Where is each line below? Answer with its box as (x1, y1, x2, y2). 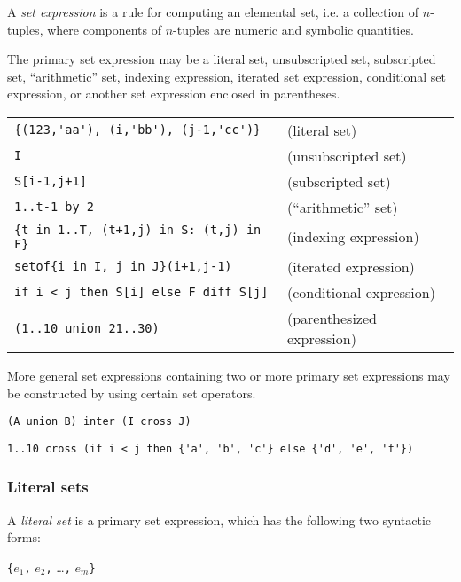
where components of (47, 20, 162, 38)
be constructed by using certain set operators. (7, 383, 256, 402)
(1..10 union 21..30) (14, 320, 160, 335)
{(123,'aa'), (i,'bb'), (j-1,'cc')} (14, 122, 262, 138)
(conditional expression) (286, 281, 435, 303)
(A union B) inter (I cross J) (7, 415, 191, 429)
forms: (7, 528, 41, 547)
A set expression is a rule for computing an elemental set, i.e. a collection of (7, 3, 419, 20)
